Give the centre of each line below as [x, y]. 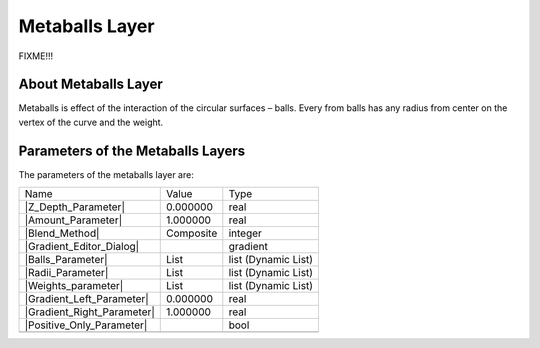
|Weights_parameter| [74, 286]
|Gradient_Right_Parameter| [89, 312]
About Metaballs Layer [91, 84]
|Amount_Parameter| [73, 220]
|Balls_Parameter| [66, 260]
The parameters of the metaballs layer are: [106, 174]
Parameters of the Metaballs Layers [132, 150]
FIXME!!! [36, 56]
